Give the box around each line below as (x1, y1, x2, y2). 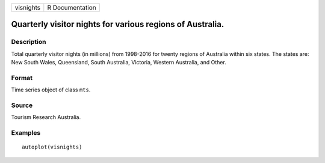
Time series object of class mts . (11, 86, 91, 93)
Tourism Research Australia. (11, 114, 81, 121)
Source (11, 101, 33, 109)
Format (11, 73, 33, 82)
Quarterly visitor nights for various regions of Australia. (11, 19, 224, 29)
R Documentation (47, 4, 96, 11)
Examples (11, 129, 41, 137)
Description (11, 38, 46, 46)
